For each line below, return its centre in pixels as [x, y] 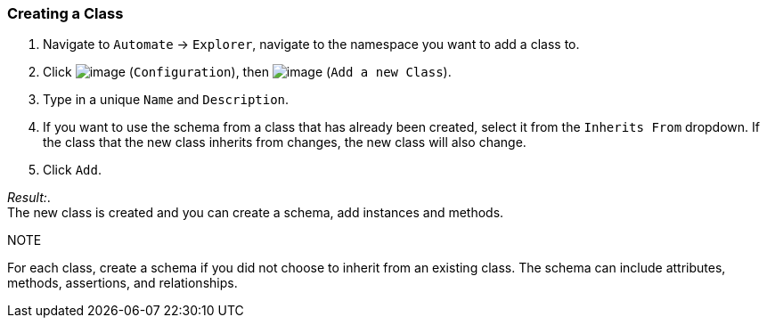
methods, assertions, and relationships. [122, 283]
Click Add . [72, 170]
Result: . [29, 198]
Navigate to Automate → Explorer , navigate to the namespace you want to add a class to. [311, 45]
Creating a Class [65, 13]
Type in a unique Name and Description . [166, 100]
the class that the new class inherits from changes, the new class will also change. [285, 142]
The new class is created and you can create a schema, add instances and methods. [256, 213]
